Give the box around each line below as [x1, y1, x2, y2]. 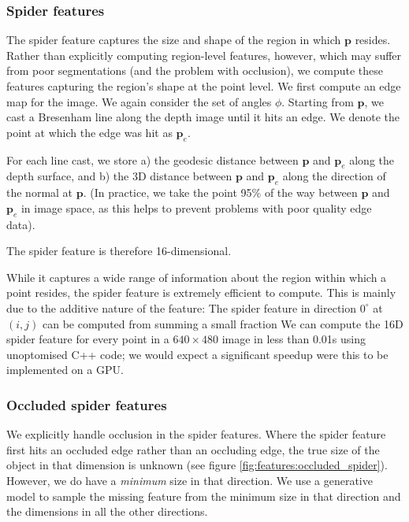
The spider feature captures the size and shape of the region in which [6, 31, 341, 48]
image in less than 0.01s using [221, 331, 366, 347]
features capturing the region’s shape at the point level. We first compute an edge [6, 78, 401, 94]
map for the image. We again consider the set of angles [6, 93, 272, 109]
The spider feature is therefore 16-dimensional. [6, 242, 232, 259]
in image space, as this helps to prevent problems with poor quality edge [20, 199, 372, 216]
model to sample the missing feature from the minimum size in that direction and [6, 487, 401, 504]
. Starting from [281, 93, 354, 109]
